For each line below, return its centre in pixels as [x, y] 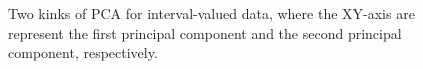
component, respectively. [83, 52]
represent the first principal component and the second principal [205, 32]
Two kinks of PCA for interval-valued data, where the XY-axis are [211, 13]
